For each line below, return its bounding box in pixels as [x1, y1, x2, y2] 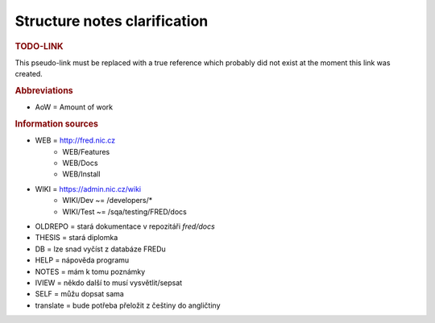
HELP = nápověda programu [35, 255, 130, 265]
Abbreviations [14, 85, 73, 96]
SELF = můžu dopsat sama [35, 289, 124, 299]
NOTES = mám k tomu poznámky [35, 267, 146, 276]
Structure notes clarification [14, 12, 209, 30]
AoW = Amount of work [35, 102, 113, 112]
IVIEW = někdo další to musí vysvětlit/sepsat [35, 278, 183, 288]
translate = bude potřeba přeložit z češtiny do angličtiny [35, 300, 221, 310]
